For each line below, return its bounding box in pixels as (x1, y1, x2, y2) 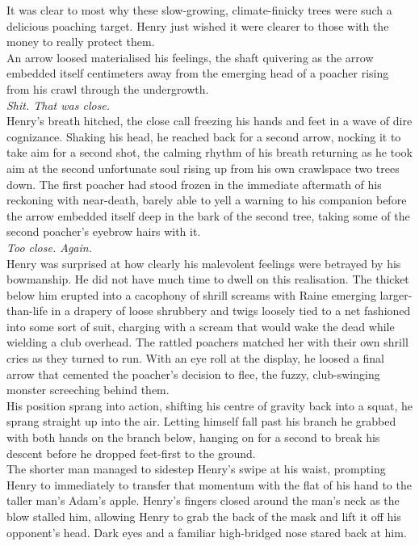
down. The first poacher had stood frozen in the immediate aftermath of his (6, 175, 382, 192)
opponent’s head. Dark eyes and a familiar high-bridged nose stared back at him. (6, 523, 407, 540)
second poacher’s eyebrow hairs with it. (6, 223, 201, 240)
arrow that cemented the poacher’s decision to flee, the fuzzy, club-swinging (6, 365, 380, 382)
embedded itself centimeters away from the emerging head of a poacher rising (6, 65, 389, 82)
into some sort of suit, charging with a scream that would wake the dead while (6, 317, 395, 334)
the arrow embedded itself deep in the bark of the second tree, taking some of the (6, 207, 410, 224)
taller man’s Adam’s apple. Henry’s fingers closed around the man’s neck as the (6, 492, 400, 509)
